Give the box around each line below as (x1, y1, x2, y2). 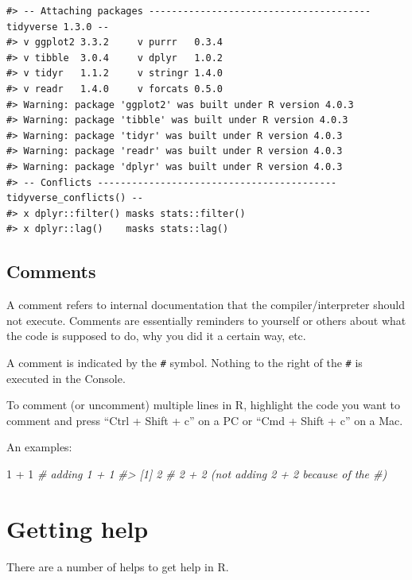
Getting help (6, 512, 149, 544)
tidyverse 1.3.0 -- (6, 21, 109, 33)
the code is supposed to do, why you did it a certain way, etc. (6, 327, 306, 344)
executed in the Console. (6, 369, 126, 386)
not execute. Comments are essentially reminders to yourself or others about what (6, 311, 406, 328)
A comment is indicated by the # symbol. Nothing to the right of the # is (6, 354, 363, 370)
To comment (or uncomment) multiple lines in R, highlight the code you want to (6, 396, 400, 413)
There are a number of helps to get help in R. (6, 558, 229, 574)
